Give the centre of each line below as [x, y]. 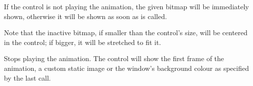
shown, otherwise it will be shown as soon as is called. [86, 16]
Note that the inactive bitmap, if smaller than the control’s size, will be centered [126, 32]
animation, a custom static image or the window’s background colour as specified [126, 68]
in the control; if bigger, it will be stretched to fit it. [83, 42]
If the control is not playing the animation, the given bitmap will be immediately [126, 6]
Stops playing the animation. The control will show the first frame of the [114, 58]
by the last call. [27, 77]
